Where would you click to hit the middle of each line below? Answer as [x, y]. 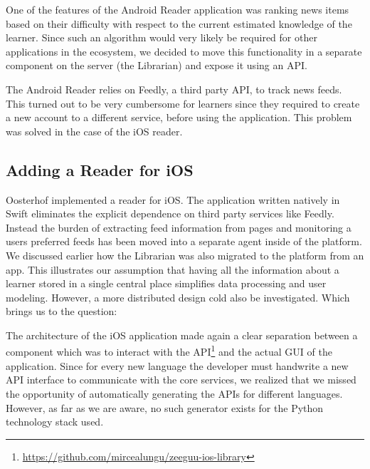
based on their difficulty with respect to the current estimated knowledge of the [179, 23]
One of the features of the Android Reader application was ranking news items [178, 9]
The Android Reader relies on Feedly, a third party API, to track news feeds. [174, 89]
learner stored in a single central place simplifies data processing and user [166, 283]
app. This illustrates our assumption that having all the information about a [173, 269]
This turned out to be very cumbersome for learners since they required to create [183, 103]
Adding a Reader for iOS [100, 169]
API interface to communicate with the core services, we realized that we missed [181, 380]
